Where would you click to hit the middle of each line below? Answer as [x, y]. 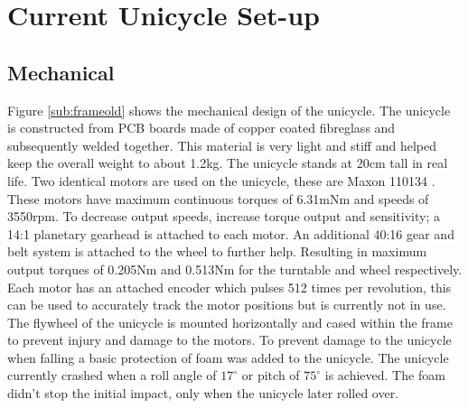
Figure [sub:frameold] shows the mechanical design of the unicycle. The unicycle [229, 110]
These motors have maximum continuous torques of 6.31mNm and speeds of [218, 198]
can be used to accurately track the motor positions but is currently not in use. [227, 305]
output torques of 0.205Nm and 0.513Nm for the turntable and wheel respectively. [235, 269]
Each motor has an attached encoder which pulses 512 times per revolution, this [229, 287]
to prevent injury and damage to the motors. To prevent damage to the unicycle [229, 340]
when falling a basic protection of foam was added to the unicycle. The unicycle [228, 357]
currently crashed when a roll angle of [112, 375]
